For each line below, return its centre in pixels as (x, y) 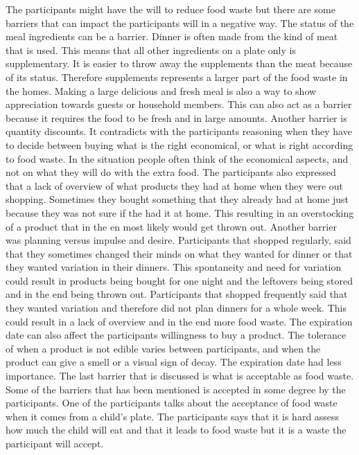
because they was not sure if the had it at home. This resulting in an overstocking (180, 212)
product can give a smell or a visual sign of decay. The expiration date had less (174, 362)
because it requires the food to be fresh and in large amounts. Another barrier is (176, 117)
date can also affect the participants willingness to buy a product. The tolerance (176, 335)
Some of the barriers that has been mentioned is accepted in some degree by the (176, 389)
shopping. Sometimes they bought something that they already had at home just (177, 199)
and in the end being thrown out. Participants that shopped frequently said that (177, 294)
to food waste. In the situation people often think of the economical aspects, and (177, 158)
